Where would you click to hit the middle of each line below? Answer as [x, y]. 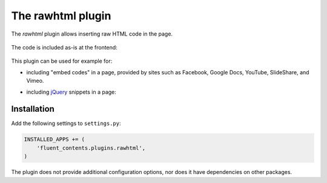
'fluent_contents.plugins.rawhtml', [91, 148]
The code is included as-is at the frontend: [64, 47]
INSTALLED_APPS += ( [54, 140]
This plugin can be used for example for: [62, 61]
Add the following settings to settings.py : [66, 123]
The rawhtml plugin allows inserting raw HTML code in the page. [92, 34]
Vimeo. [35, 81]
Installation [33, 109]
